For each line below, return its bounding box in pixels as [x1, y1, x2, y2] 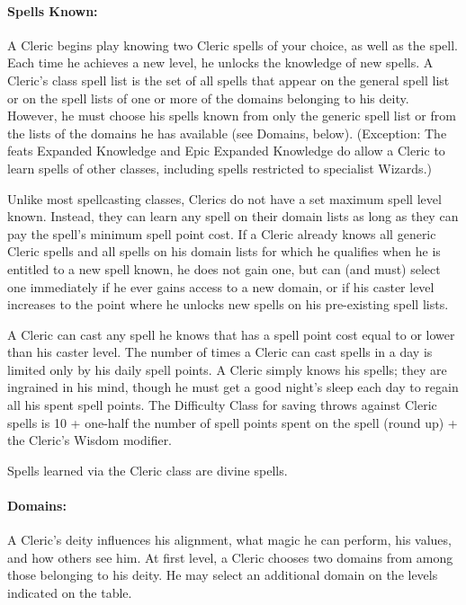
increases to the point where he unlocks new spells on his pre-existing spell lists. [7, 295, 449, 314]
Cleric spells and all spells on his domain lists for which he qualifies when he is [7, 242, 441, 261]
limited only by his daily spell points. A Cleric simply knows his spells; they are [7, 360, 447, 378]
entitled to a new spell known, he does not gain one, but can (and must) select [7, 259, 441, 278]
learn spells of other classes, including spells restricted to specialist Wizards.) [7, 158, 432, 177]
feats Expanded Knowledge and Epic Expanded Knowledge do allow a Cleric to [7, 141, 445, 160]
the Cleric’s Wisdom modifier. [7, 431, 173, 449]
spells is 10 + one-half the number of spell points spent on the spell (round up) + [7, 413, 458, 432]
